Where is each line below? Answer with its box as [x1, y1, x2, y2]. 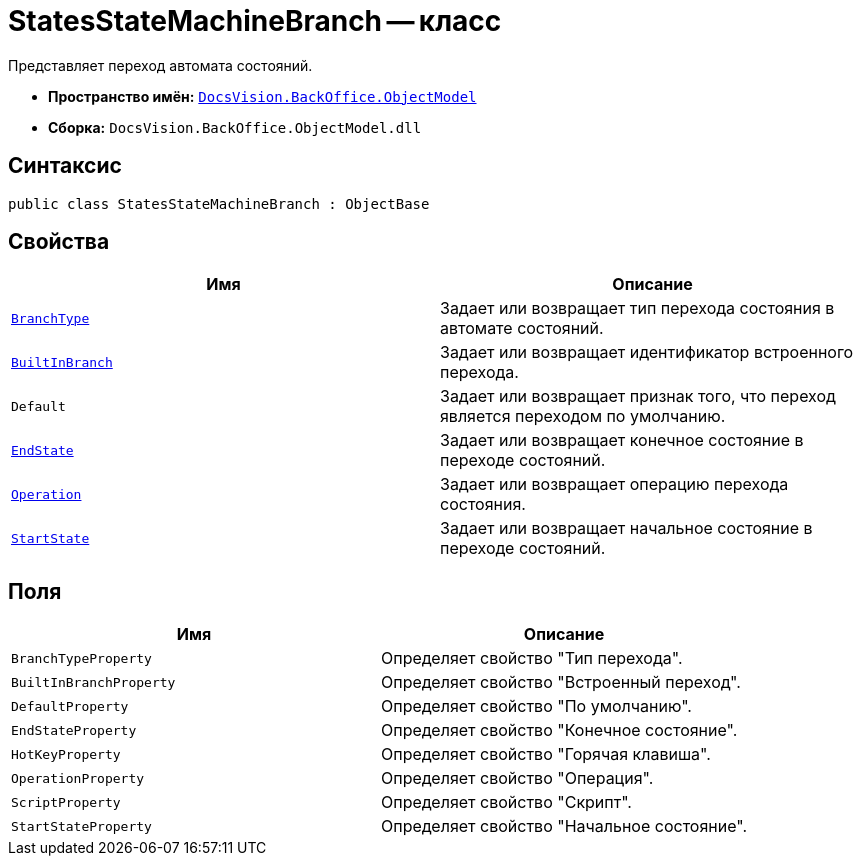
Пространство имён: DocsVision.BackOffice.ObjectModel [48, 87, 477, 105]
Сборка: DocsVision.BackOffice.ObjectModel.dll [48, 118, 422, 136]
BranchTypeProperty [11, 650, 152, 666]
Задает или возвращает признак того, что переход [440, 386, 836, 407]
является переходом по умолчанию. [440, 406, 726, 427]
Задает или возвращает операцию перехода [440, 474, 789, 495]
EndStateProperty [11, 722, 137, 738]
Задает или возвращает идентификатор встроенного [440, 342, 854, 363]
